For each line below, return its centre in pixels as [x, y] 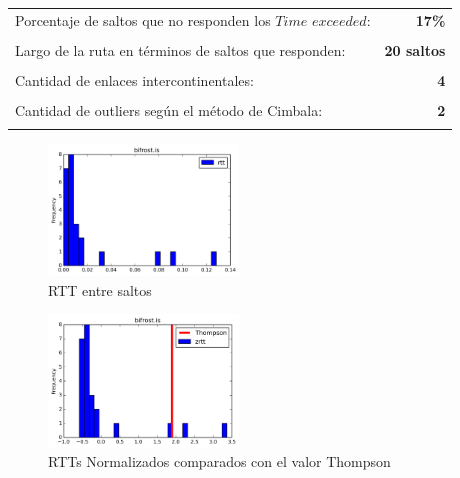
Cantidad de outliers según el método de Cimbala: [169, 110]
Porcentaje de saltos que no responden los [143, 19]
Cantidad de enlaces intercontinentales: [134, 79]
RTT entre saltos [100, 289]
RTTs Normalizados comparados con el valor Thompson [219, 461]
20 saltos [415, 49]
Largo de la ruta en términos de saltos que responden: [180, 49]
